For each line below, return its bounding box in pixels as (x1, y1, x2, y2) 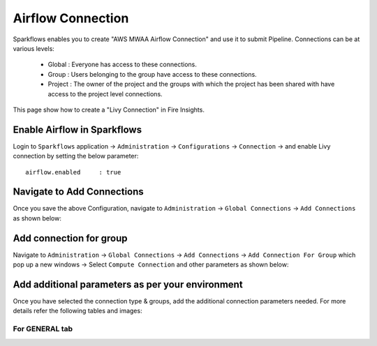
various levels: (13, 44, 55, 52)
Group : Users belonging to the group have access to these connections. (47, 70, 258, 78)
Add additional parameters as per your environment (13, 278, 244, 290)
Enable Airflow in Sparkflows (13, 123, 142, 135)
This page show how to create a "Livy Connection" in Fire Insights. (13, 105, 205, 114)
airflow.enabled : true (25, 168, 121, 176)
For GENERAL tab (13, 324, 73, 334)
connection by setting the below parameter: (13, 152, 139, 160)
